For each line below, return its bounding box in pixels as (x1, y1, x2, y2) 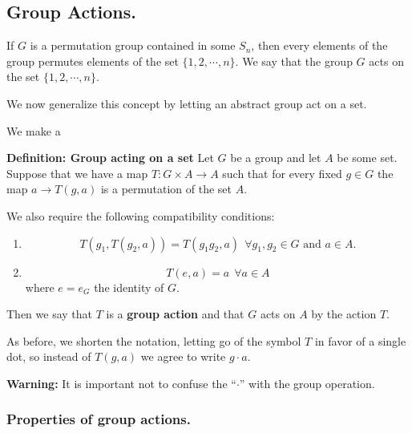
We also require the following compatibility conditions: (6, 207, 275, 224)
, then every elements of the (251, 37, 388, 54)
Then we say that (6, 306, 93, 322)
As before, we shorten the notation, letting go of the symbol (6, 332, 301, 349)
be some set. (337, 149, 398, 166)
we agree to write (140, 348, 226, 365)
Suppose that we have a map (6, 164, 148, 181)
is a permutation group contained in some (30, 37, 236, 54)
